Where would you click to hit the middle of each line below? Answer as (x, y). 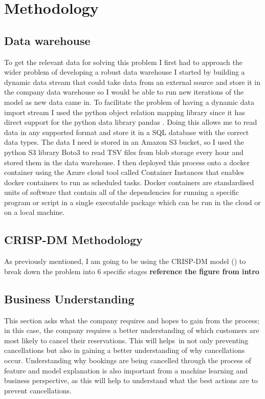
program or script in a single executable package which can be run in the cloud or (132, 202)
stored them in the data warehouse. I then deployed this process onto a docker (127, 162)
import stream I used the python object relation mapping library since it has (125, 112)
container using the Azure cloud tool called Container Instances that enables (124, 172)
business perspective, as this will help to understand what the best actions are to (131, 380)
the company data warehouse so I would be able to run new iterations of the (124, 92)
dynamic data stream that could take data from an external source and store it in (132, 82)
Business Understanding (69, 298)
